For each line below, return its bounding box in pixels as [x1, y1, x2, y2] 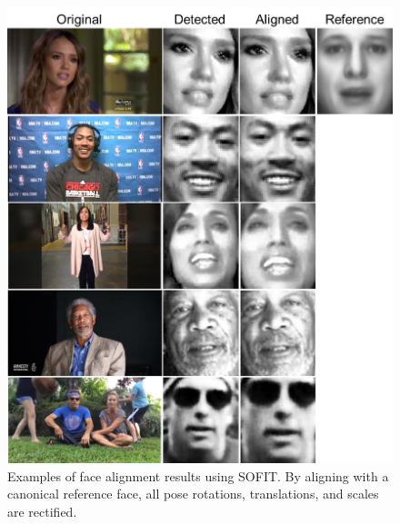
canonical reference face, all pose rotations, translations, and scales [7, 484, 379, 503]
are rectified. [7, 501, 77, 520]
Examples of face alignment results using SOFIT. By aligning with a [7, 466, 389, 485]
